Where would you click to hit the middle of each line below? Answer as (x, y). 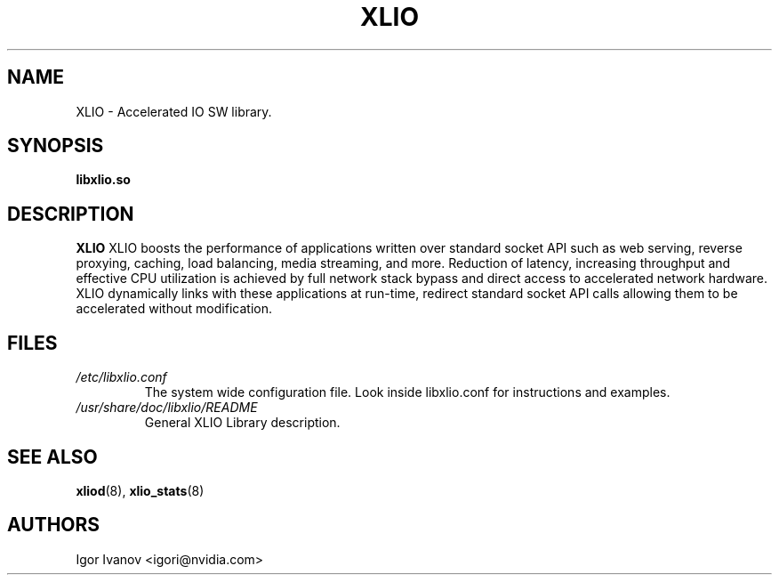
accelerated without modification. (174, 309)
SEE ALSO (52, 457)
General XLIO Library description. (242, 423)
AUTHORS (54, 525)
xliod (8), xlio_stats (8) (140, 490)
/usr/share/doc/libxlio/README (167, 408)
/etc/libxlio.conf (121, 377)
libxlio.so (103, 180)
